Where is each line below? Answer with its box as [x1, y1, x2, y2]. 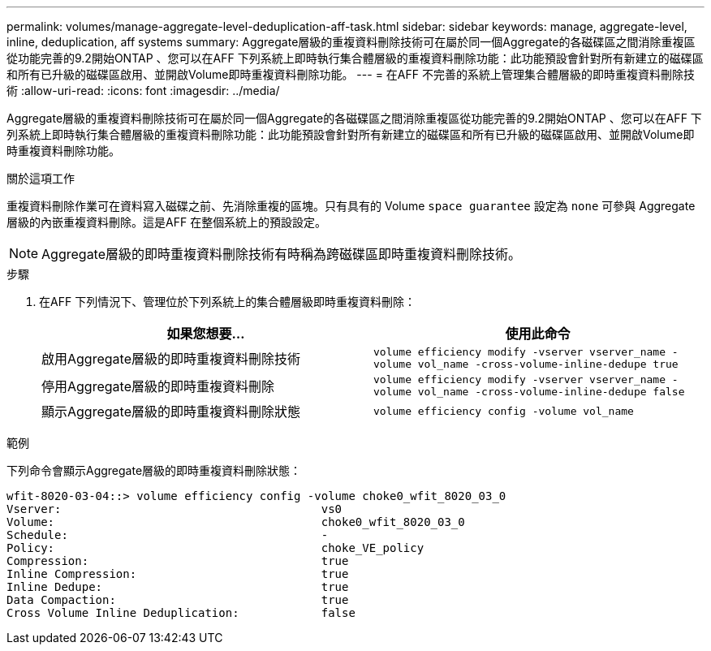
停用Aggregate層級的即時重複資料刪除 [41, 378, 274, 394]
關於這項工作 [6, 171, 75, 185]
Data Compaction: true [6, 593, 349, 606]
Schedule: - [6, 528, 329, 541]
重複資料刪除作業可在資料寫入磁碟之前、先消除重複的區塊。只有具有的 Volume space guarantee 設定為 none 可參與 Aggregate [6, 199, 696, 213]
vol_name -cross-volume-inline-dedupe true [417, 358, 679, 370]
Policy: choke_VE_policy [6, 541, 424, 554]
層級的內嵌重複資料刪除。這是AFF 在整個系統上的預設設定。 [6, 215, 327, 229]
